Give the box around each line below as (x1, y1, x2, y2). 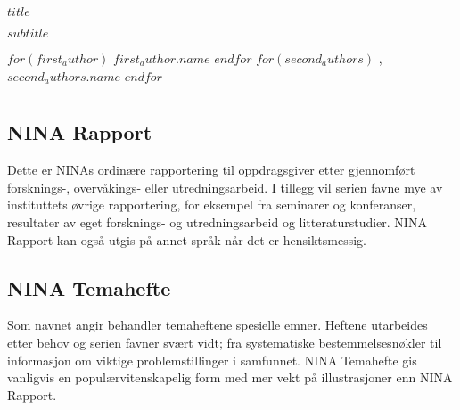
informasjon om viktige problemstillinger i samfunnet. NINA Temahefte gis (7, 350, 417, 369)
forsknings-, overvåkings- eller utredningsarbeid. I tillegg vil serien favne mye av (7, 177, 443, 196)
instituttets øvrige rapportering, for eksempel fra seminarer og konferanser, (7, 195, 416, 214)
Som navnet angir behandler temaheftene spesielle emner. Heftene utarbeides (7, 316, 428, 334)
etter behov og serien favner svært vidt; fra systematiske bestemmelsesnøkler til (7, 332, 442, 351)
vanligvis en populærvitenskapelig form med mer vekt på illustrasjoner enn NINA (7, 368, 453, 387)
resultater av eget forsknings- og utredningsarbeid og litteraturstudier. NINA (7, 212, 427, 231)
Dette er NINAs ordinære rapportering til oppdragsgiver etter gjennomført (7, 160, 415, 179)
